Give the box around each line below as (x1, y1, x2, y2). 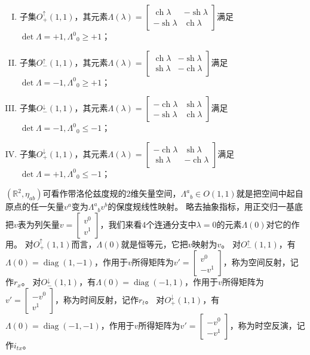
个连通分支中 (146, 218, 197, 230)
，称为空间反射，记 (223, 256, 299, 268)
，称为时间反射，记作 (55, 293, 139, 306)
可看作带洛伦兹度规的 (42, 187, 127, 200)
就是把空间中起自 (236, 187, 303, 200)
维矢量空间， (130, 187, 181, 200)
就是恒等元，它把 (121, 237, 188, 250)
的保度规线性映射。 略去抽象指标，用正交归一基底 (108, 200, 303, 213)
